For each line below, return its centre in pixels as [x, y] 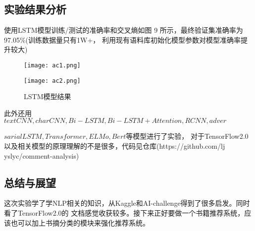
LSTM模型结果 [48, 96]
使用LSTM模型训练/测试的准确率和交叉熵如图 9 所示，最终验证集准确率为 [124, 30]
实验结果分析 [35, 9]
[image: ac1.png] [52, 65]
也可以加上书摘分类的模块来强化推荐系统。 [80, 222]
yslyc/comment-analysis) [42, 155]
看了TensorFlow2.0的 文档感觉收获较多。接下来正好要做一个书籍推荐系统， [124, 213]
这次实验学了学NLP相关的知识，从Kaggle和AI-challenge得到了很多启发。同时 [127, 203]
